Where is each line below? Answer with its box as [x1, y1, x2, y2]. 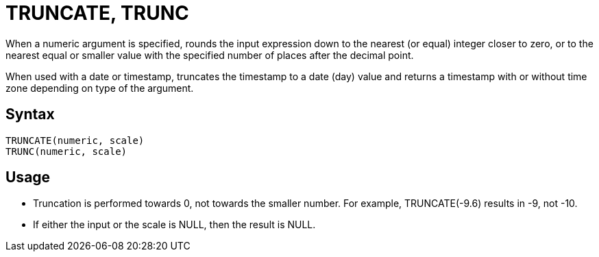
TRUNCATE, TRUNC [5, 1, 189, 25]
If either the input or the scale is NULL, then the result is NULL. [33, 219, 316, 231]
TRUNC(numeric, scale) [5, 145, 127, 157]
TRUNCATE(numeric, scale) [5, 134, 145, 146]
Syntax [5, 106, 55, 123]
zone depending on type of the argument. [5, 82, 194, 94]
